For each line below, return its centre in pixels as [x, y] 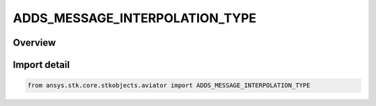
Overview [34, 43]
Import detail [41, 65]
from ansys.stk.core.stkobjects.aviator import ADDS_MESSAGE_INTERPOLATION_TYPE [169, 86]
